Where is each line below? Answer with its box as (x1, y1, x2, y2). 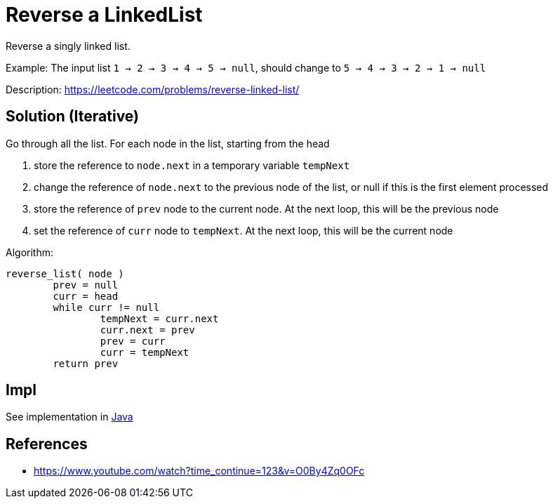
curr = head (53, 290, 119, 302)
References (6, 435, 88, 453)
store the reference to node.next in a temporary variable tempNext (34, 159, 350, 171)
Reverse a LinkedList (6, 3, 203, 27)
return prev (53, 357, 119, 369)
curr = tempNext (100, 346, 189, 358)
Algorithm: (6, 246, 53, 258)
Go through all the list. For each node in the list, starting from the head (6, 137, 330, 150)
